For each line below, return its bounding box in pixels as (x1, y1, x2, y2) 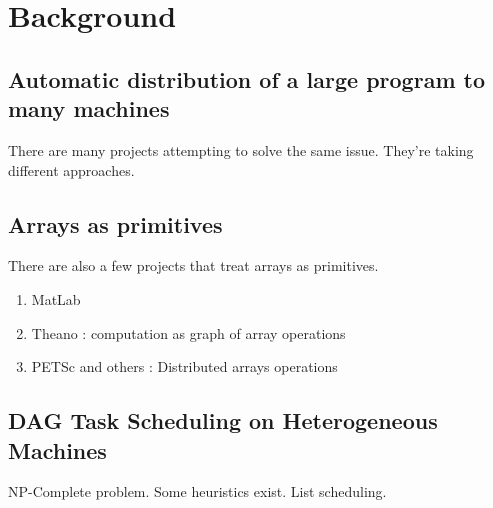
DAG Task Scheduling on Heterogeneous (8, 405, 438, 436)
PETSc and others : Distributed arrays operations (31, 356, 338, 377)
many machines (8, 93, 170, 124)
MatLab (31, 288, 81, 309)
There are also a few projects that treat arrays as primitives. (8, 255, 379, 276)
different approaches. (8, 159, 135, 180)
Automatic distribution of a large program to (8, 63, 486, 94)
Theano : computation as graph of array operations (31, 322, 346, 343)
